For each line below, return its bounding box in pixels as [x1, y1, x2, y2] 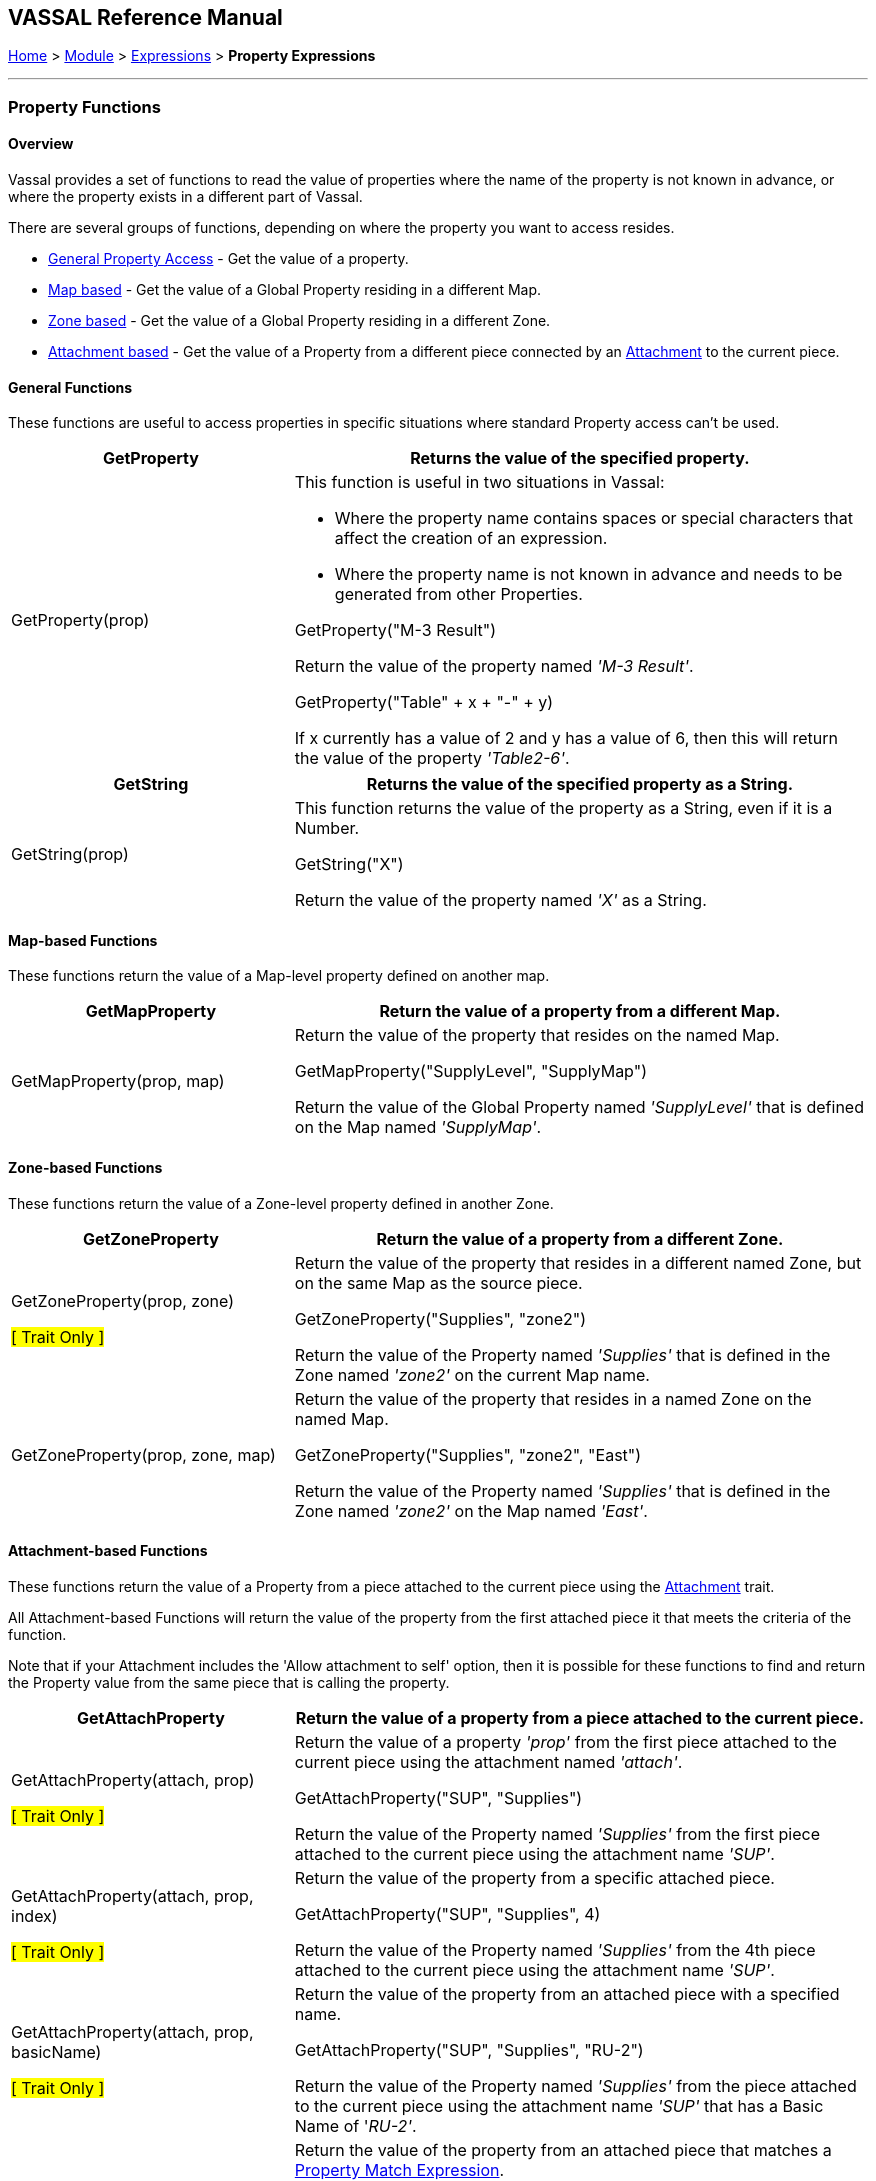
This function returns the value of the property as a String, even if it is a [294, 798, 833, 819]
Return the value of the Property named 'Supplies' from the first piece [294, 1823, 820, 1844]
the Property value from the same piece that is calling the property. [8, 1673, 450, 1691]
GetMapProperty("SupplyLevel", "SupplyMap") [294, 1061, 647, 1082]
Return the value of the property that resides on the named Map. [294, 1025, 780, 1046]
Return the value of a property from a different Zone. [376, 1228, 784, 1249]
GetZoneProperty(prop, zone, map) [11, 1444, 276, 1465]
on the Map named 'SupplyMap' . [294, 1117, 542, 1138]
